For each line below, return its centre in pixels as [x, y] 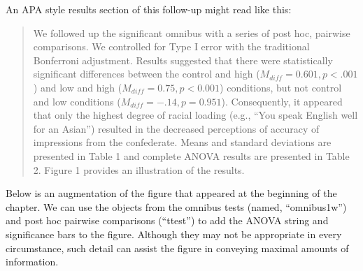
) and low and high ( [78, 87]
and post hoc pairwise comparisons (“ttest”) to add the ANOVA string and [167, 220]
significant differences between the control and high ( [147, 74]
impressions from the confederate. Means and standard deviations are [182, 142]
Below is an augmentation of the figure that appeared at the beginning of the [171, 193]
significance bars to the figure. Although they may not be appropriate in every [174, 234]
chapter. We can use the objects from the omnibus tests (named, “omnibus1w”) [176, 206]
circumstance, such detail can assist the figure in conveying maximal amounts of [177, 248]
